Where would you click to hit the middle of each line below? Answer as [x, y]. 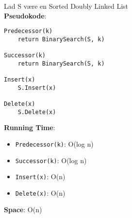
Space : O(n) [23, 209]
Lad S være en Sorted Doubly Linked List [66, 6]
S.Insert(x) [37, 88]
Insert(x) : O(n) [40, 176]
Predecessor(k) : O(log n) [54, 144]
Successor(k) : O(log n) [51, 160]
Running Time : [30, 127]
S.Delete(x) [37, 112]
